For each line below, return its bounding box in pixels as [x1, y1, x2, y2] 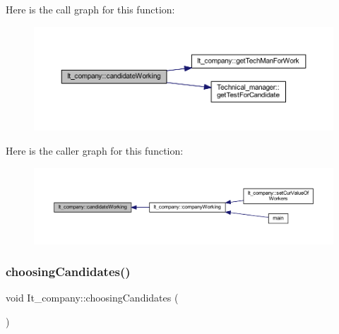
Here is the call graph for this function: [6, 2, 175, 16]
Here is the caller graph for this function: [6, 143, 184, 157]
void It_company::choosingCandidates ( [6, 290, 179, 305]
